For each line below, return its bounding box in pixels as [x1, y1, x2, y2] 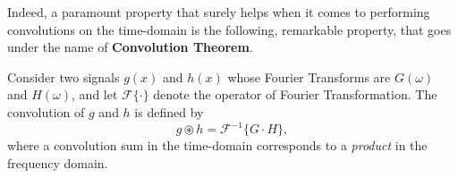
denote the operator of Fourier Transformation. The [153, 85, 437, 104]
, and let [72, 85, 118, 104]
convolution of [7, 102, 85, 121]
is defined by [134, 102, 204, 121]
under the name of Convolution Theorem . [7, 38, 253, 56]
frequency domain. [7, 153, 108, 172]
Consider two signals [7, 67, 120, 86]
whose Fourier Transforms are [227, 67, 391, 86]
